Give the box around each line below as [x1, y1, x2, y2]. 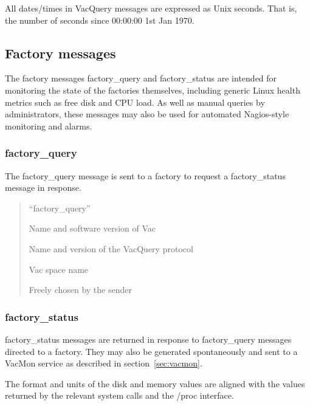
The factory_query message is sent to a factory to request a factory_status [5, 169, 286, 182]
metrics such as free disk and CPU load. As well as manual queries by [5, 95, 265, 108]
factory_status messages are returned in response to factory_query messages [5, 332, 292, 345]
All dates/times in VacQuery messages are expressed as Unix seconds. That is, [5, 2, 297, 14]
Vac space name [29, 263, 89, 275]
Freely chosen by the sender [29, 283, 132, 296]
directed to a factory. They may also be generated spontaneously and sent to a [5, 345, 298, 357]
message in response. [5, 181, 81, 194]
